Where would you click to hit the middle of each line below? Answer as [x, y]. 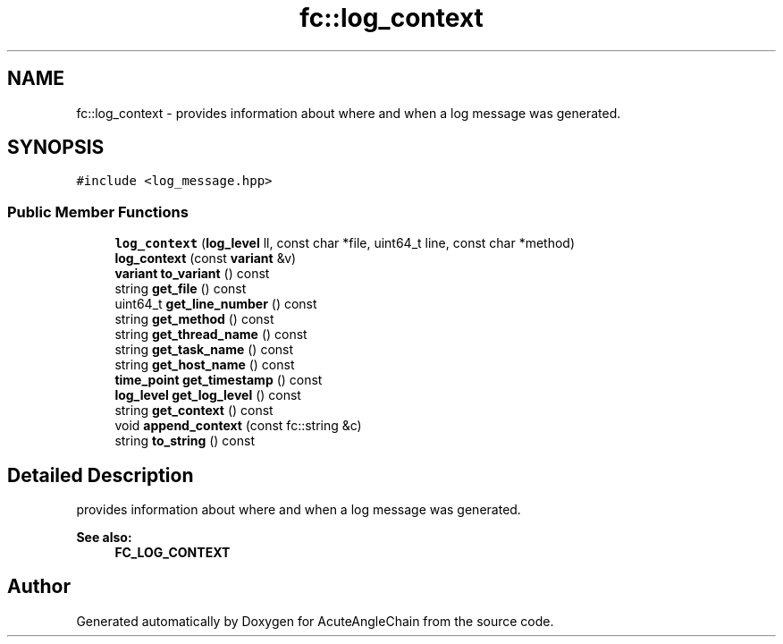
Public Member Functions [98, 212]
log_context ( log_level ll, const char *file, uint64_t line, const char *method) [345, 243]
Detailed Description [101, 475]
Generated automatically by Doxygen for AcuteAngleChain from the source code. [315, 621]
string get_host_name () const [205, 365]
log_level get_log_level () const [208, 395]
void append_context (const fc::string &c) [238, 426]
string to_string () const [185, 441]
